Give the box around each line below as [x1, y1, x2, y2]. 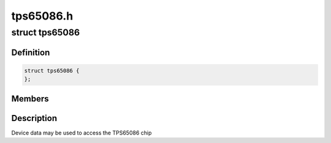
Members [11, 94, 49, 104]
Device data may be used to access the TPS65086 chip [11, 129, 152, 136]
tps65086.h [11, 9, 74, 23]
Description [11, 113, 58, 123]
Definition [11, 47, 50, 57]
